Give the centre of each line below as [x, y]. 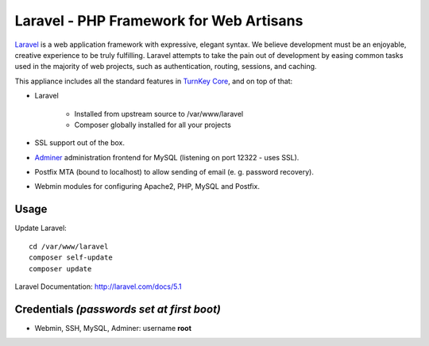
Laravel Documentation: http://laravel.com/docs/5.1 [98, 286]
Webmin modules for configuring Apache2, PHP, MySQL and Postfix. [147, 186]
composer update [60, 269]
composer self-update [71, 258]
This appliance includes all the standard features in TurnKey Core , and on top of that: [154, 81]
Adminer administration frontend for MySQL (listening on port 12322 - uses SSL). [167, 157]
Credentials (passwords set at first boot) [118, 309]
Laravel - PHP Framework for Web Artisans [159, 21]
